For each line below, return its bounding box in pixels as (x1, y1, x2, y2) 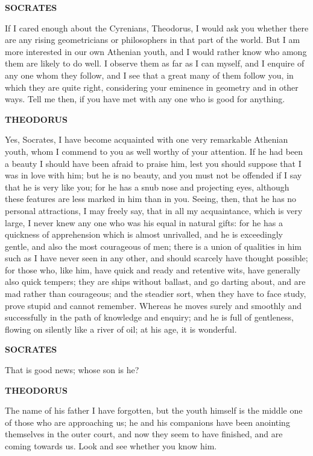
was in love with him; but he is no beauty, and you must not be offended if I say (5, 169, 302, 181)
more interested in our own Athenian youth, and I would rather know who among (5, 45, 307, 57)
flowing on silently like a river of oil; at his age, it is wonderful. (5, 322, 237, 335)
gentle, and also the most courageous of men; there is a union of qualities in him (5, 239, 302, 252)
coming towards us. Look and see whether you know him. (5, 440, 217, 452)
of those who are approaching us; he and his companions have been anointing (5, 415, 290, 428)
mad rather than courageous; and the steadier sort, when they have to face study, (5, 287, 306, 300)
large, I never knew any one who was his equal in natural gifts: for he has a (5, 216, 283, 229)
